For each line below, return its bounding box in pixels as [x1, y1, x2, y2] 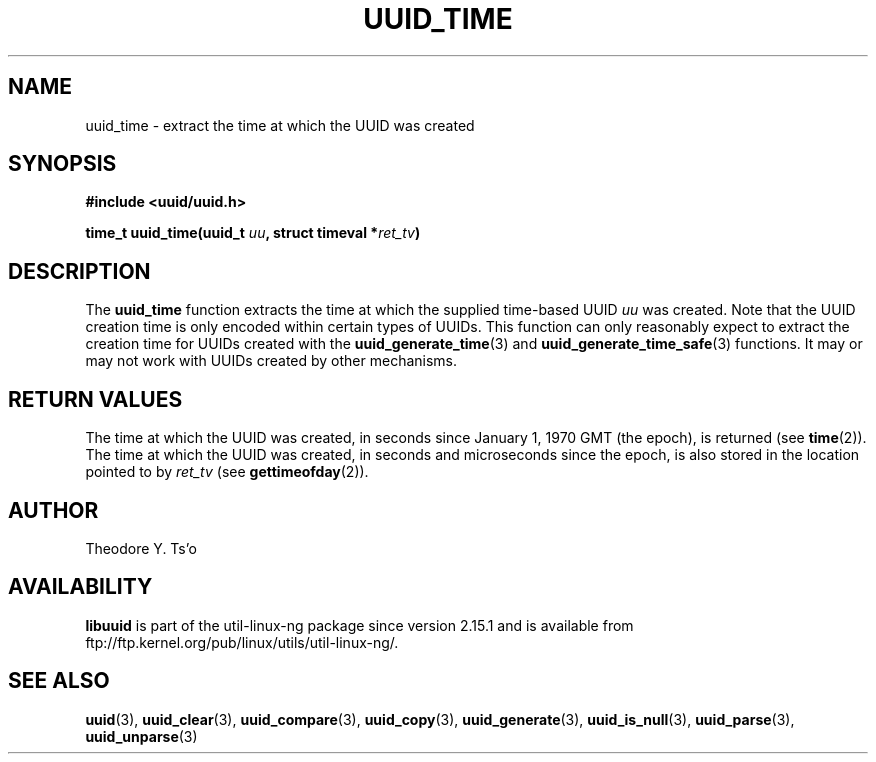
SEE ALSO [8, 668, 110, 694]
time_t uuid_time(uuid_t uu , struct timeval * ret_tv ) [85, 224, 421, 242]
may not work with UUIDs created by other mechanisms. [85, 352, 458, 370]
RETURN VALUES [8, 386, 183, 412]
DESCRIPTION [8, 258, 151, 284]
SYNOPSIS [8, 151, 117, 177]
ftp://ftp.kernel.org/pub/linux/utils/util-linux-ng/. [85, 633, 399, 651]
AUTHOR [8, 497, 99, 523]
